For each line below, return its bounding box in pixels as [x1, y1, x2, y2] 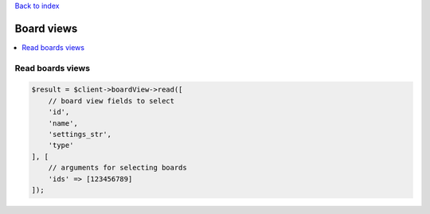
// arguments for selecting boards [48, 163, 187, 173]
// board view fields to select [48, 96, 175, 105]
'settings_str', [48, 130, 111, 139]
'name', [48, 119, 79, 127]
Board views [14, 21, 78, 35]
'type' [48, 141, 74, 150]
